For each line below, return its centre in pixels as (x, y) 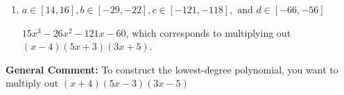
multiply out (32, 83)
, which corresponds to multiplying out (208, 32)
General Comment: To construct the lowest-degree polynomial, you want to (172, 69)
